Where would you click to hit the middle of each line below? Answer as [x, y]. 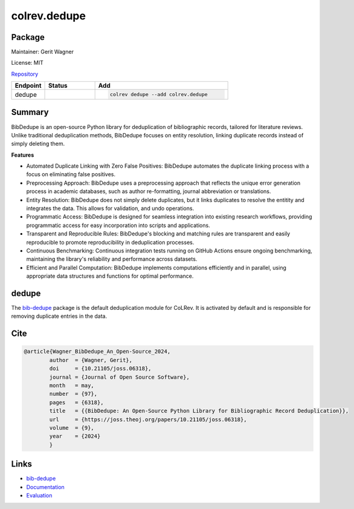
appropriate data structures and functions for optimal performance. [110, 276]
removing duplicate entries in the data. [59, 316]
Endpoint [28, 86]
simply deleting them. [38, 144]
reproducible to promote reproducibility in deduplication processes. [110, 242]
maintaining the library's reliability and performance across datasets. [112, 259]
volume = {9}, [72, 428]
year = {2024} [75, 436]
